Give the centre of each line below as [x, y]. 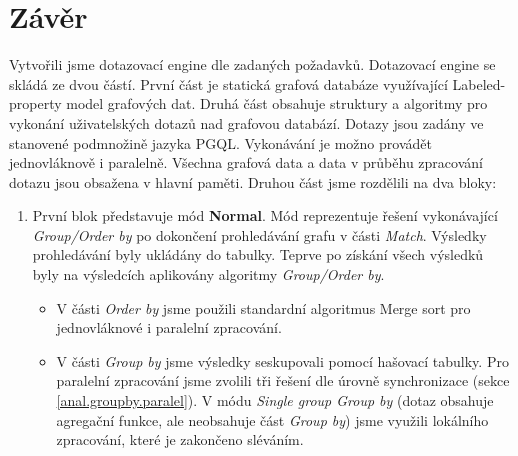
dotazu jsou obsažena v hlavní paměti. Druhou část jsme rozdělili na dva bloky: [253, 181]
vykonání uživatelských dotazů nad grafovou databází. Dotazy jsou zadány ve [246, 122]
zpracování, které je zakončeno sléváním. [180, 439]
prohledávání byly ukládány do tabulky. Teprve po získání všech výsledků [258, 254]
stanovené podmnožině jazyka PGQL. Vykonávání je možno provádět [220, 142]
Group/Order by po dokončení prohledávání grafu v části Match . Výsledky [259, 234]
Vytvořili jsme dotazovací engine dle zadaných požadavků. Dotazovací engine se [252, 64]
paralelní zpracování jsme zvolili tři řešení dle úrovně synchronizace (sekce [283, 380]
